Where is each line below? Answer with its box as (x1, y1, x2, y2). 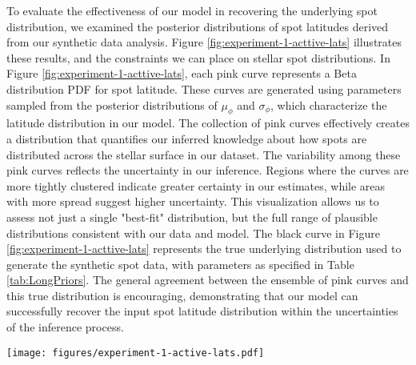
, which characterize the (270, 96, 387, 113)
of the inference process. (6, 319, 124, 335)
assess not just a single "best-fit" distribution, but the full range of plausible (6, 208, 378, 225)
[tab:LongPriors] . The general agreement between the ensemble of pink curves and (6, 271, 409, 288)
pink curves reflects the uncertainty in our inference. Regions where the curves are (6, 162, 409, 178)
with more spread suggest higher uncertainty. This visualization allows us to (6, 193, 379, 210)
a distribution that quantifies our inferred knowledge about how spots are (6, 130, 367, 146)
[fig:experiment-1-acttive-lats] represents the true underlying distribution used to (6, 240, 402, 257)
